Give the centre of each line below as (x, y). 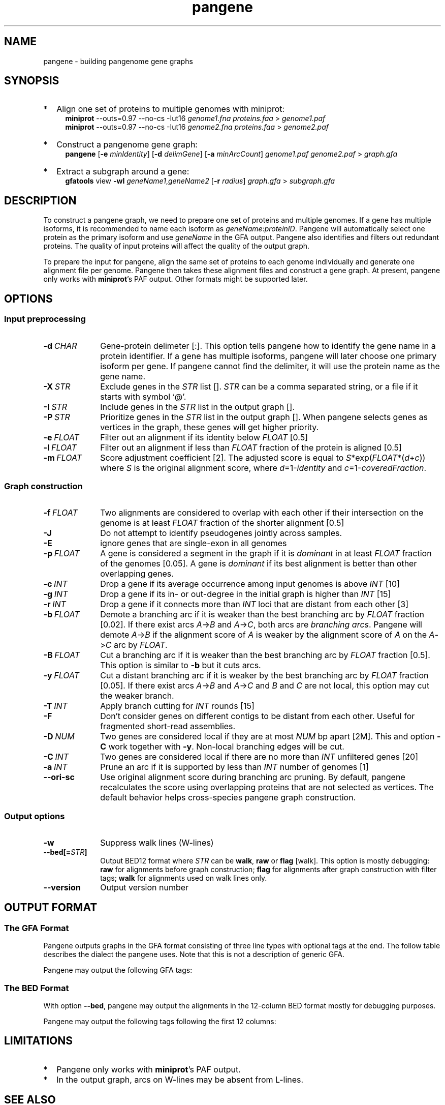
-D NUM (59, 737)
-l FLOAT (60, 447)
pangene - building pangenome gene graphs (118, 61)
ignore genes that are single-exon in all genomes (194, 543)
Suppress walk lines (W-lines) (157, 843)
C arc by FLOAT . (136, 645)
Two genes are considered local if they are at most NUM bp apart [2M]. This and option (267, 737)
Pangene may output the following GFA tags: (118, 970)
